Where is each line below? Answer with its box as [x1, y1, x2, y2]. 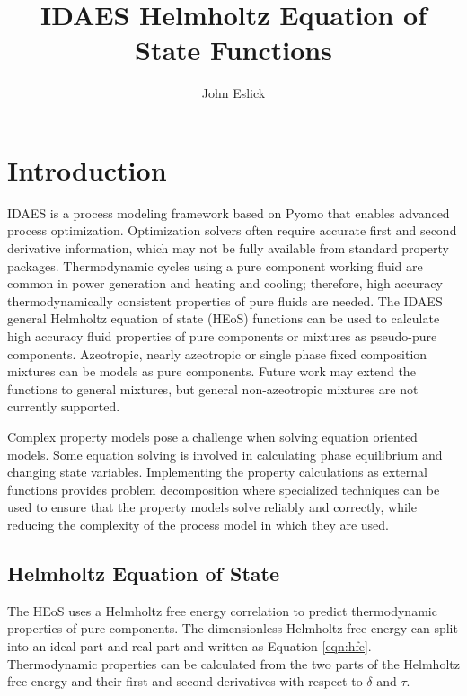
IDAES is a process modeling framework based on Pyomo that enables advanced [7, 203, 450, 222]
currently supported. [7, 397, 120, 416]
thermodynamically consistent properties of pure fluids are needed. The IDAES [7, 291, 443, 310]
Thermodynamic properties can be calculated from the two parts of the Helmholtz [7, 654, 460, 673]
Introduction [7, 151, 167, 188]
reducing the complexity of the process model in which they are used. [7, 515, 389, 533]
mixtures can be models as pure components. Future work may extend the [7, 362, 416, 381]
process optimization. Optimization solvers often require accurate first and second [7, 221, 457, 240]
